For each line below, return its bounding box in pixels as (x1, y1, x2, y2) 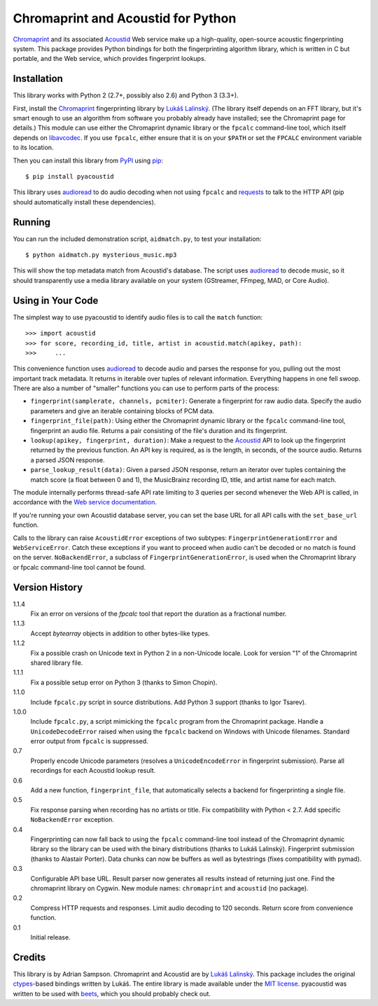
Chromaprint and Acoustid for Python (13, 11, 237, 26)
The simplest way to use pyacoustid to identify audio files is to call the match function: (13, 312, 263, 322)
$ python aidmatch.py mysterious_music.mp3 (25, 251, 177, 259)
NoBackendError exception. (30, 815, 115, 824)
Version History (13, 581, 83, 593)
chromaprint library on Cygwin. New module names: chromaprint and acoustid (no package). (30, 883, 309, 893)
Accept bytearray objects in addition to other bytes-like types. (30, 629, 210, 638)
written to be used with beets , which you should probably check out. (13, 989, 211, 998)
